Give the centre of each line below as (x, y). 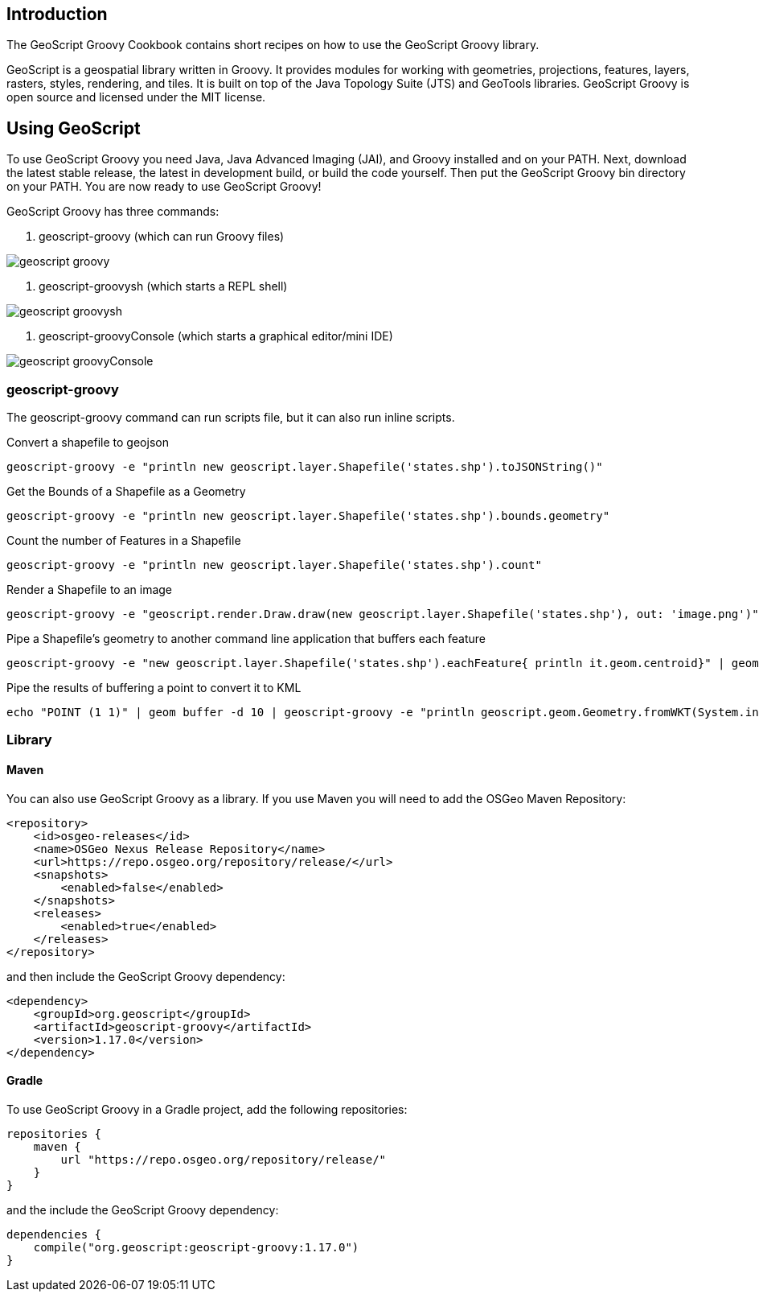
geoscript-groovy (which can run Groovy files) (162, 237)
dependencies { (54, 1234)
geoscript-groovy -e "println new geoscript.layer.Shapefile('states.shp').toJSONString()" (305, 467)
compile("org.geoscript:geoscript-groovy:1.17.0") (196, 1247)
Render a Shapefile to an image (90, 590)
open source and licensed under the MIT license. (136, 97)
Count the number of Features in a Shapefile (124, 541)
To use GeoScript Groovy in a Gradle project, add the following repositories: (207, 1109)
